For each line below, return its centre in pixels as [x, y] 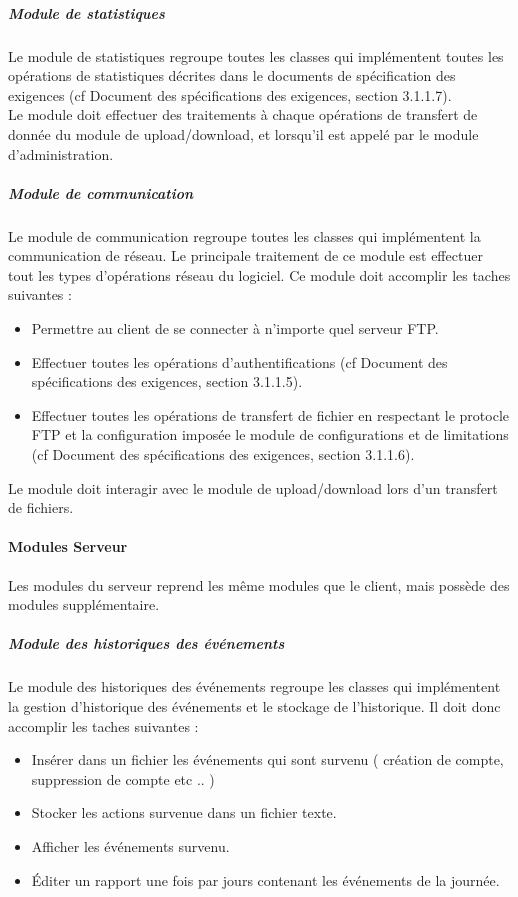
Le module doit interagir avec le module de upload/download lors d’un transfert [253, 487]
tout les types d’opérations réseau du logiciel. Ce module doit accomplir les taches [259, 274]
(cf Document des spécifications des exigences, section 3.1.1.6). [223, 454]
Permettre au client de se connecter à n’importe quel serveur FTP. [235, 328]
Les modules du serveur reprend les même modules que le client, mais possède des [259, 584]
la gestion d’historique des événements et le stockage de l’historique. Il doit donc [254, 705]
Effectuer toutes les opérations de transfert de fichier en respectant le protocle [270, 414]
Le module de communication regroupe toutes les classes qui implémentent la [244, 235]
